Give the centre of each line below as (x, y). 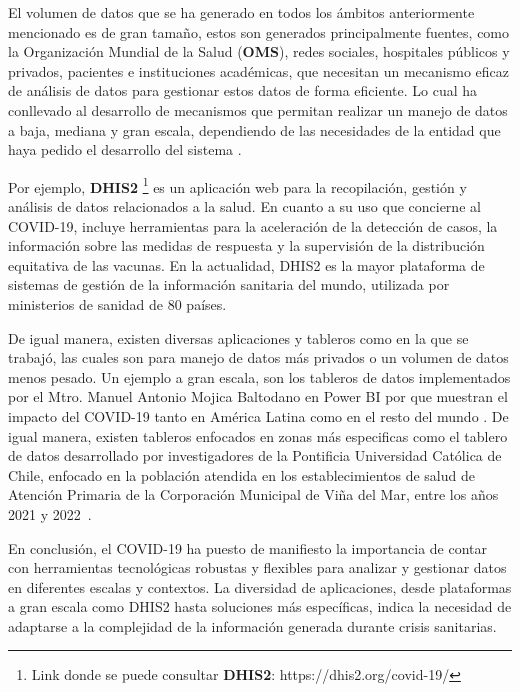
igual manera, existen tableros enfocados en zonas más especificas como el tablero (258, 435)
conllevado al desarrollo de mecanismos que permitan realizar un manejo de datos (258, 109)
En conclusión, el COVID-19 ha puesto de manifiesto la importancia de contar (248, 547)
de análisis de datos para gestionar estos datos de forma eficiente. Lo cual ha (243, 90)
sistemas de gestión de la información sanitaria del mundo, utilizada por (229, 284)
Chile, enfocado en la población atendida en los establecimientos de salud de (241, 474)
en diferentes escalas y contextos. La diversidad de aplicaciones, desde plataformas (260, 586)
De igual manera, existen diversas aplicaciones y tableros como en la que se (238, 337)
